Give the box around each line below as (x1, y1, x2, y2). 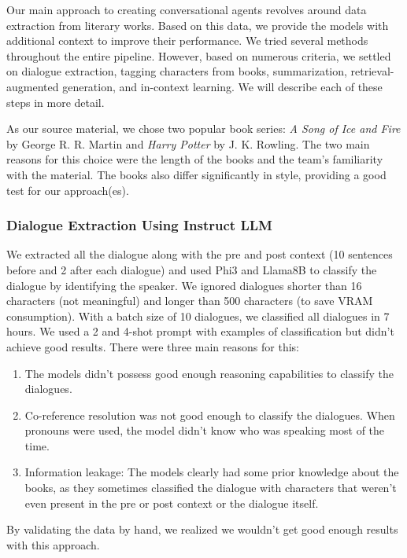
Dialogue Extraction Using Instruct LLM (6, 215, 272, 235)
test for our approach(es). (6, 182, 129, 198)
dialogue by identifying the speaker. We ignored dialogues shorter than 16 (6, 277, 362, 293)
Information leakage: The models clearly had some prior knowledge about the (24, 464, 399, 480)
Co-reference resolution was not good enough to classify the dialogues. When (24, 406, 395, 423)
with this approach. (6, 536, 100, 552)
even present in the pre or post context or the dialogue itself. (24, 494, 319, 511)
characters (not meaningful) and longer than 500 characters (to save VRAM (6, 292, 373, 309)
